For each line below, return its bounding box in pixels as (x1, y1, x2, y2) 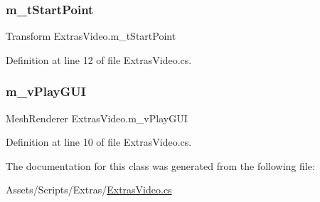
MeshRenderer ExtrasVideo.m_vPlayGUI (6, 110, 188, 125)
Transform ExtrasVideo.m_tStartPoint (6, 28, 176, 43)
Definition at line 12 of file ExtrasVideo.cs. (6, 52, 192, 67)
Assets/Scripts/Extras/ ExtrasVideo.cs (6, 182, 172, 197)
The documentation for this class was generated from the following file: (6, 158, 315, 173)
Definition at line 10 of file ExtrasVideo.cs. (6, 134, 192, 149)
